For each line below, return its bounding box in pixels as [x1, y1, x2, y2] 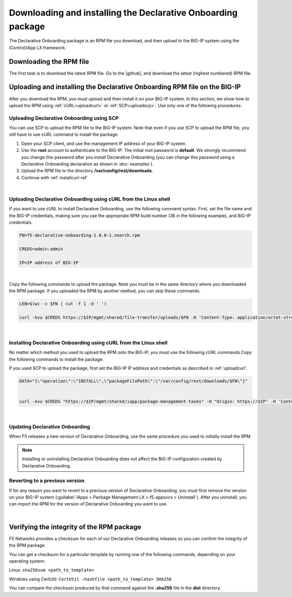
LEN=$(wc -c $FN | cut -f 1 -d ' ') [19, 301, 107, 307]
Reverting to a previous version [9, 477, 85, 484]
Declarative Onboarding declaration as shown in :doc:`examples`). [21, 161, 154, 167]
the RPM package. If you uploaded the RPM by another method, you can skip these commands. [9, 288, 201, 294]
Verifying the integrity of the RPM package [9, 522, 142, 531]
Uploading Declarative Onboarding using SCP [9, 114, 119, 121]
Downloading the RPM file [9, 57, 90, 66]
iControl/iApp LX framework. [9, 44, 67, 51]
